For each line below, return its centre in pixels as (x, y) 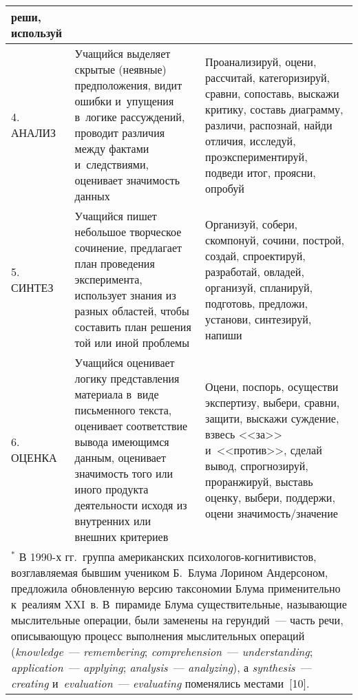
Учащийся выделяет (123, 53)
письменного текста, (123, 410)
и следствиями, (112, 164)
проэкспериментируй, (256, 156)
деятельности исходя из (131, 505)
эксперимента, (108, 279)
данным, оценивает (120, 457)
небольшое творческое (128, 232)
